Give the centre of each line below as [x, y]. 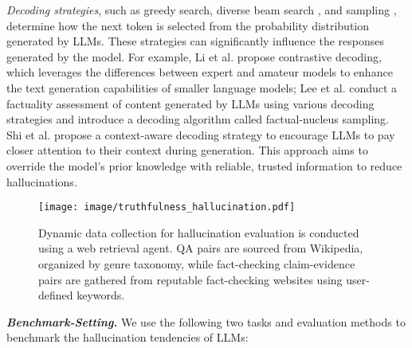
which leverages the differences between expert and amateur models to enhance [200, 72]
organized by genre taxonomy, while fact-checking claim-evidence [197, 263]
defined [56, 295]
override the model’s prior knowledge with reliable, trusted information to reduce [204, 165]
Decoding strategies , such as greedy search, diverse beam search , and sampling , [202, 10]
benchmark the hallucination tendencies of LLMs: [128, 337]
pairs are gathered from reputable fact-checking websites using [190, 279]
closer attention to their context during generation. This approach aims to [187, 150]
